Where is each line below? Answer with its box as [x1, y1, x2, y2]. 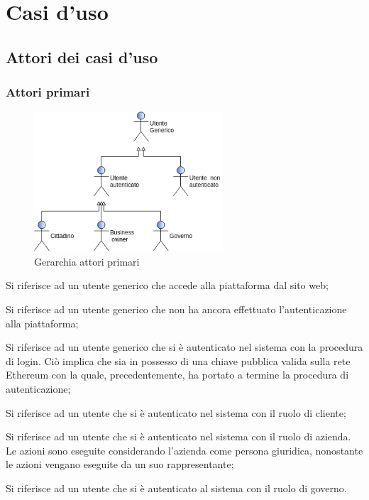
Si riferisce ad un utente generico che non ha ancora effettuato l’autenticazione [6, 302, 347, 316]
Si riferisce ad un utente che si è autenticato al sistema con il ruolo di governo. [6, 480, 347, 495]
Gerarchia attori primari [34, 254, 140, 268]
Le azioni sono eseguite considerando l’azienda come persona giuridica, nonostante [6, 442, 363, 457]
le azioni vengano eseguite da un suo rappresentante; [6, 457, 234, 472]
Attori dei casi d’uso [6, 45, 158, 67]
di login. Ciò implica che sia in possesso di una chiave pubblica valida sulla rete [6, 353, 351, 368]
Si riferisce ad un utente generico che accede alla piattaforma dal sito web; [6, 278, 329, 293]
